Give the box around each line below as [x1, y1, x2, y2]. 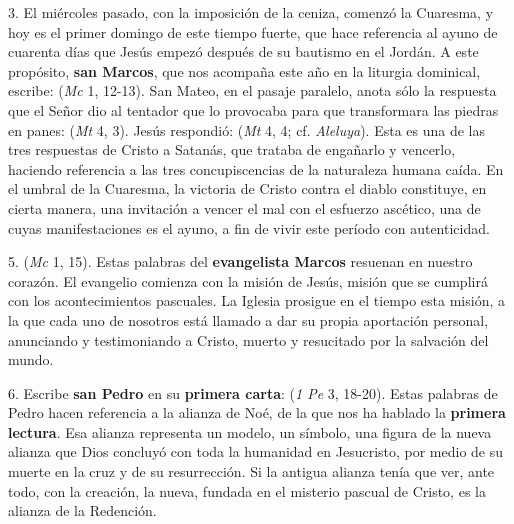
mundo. [8, 349, 54, 370]
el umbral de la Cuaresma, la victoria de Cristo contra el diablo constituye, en [8, 178, 487, 199]
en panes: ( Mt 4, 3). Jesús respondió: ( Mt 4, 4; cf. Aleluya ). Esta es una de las [8, 119, 486, 140]
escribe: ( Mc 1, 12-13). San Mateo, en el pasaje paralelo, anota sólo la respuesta [8, 80, 497, 101]
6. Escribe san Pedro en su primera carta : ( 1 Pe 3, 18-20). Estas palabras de [8, 382, 498, 403]
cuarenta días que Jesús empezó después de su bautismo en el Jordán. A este [8, 41, 479, 62]
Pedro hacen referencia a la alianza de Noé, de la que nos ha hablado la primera [8, 402, 506, 423]
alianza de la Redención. [8, 500, 157, 521]
